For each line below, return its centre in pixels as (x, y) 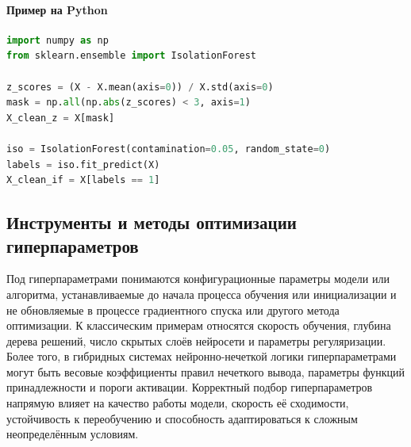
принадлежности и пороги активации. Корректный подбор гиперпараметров (190, 387)
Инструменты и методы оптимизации (152, 222)
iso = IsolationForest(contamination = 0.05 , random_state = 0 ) (169, 149)
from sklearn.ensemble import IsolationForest (131, 56)
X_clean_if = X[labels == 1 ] (83, 180)
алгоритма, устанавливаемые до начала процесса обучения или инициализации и (202, 294)
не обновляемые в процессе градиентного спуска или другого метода (173, 309)
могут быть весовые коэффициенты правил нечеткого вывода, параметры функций (206, 371)
